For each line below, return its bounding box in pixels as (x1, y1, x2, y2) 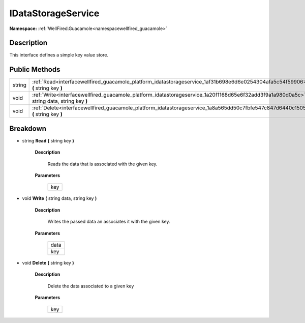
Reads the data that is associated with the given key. (47, 161, 158, 167)
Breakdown (9, 124, 47, 133)
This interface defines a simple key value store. (9, 52, 109, 58)
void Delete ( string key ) (22, 260, 74, 266)
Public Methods (9, 65, 60, 74)
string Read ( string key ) (22, 137, 75, 143)
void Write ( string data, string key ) (22, 195, 97, 201)
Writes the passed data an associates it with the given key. (47, 219, 170, 225)
